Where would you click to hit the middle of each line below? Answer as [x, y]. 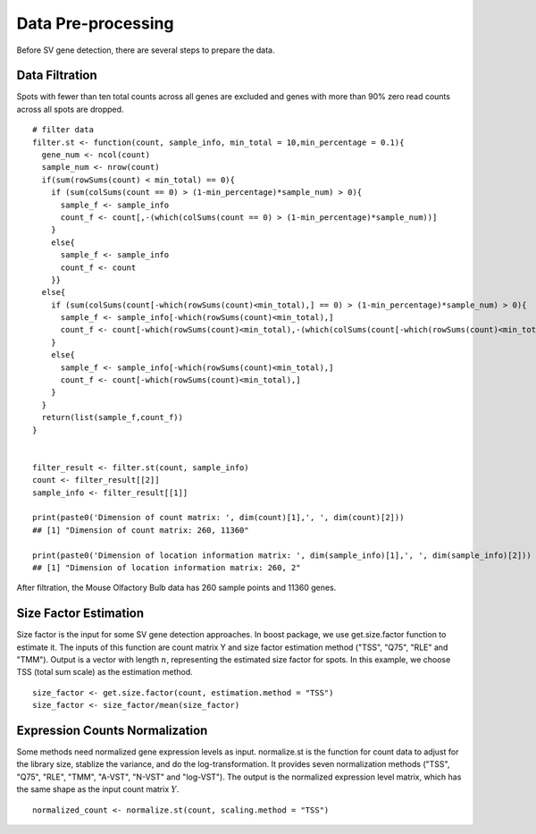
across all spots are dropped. [70, 109]
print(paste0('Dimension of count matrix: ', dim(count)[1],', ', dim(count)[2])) [218, 518]
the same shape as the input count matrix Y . [98, 789]
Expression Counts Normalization [112, 730]
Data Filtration [57, 76]
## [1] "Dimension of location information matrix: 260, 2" [167, 567]
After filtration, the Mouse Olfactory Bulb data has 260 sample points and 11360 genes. [176, 588]
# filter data [63, 130]
